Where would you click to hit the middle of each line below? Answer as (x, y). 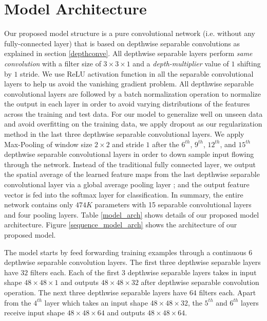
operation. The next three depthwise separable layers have (96, 292)
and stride (128, 144)
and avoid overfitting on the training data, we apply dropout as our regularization (133, 124)
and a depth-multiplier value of (181, 63)
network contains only (39, 204)
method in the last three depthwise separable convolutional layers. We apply (124, 134)
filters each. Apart (227, 292)
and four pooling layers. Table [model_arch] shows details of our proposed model (132, 214)
